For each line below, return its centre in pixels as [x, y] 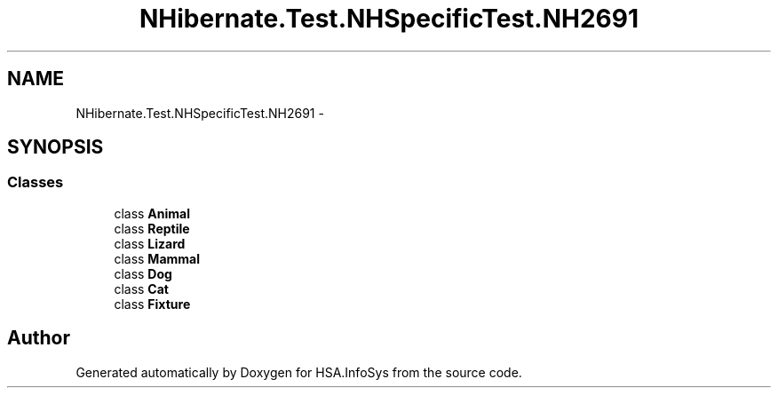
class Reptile [152, 228]
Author [39, 338]
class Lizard [150, 243]
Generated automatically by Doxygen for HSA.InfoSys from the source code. [299, 372]
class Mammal [157, 258]
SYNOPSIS [56, 147]
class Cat [141, 288]
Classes [36, 182]
